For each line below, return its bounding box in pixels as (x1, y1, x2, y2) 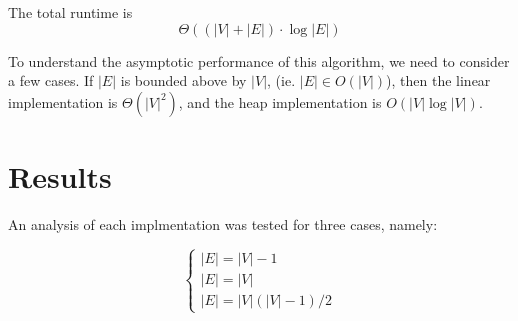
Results (8, 155, 112, 196)
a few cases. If (8, 70, 94, 91)
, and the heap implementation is (178, 91, 382, 112)
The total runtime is (8, 2, 133, 22)
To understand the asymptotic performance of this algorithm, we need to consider (8, 50, 510, 71)
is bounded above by (120, 70, 247, 91)
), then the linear (386, 70, 491, 91)
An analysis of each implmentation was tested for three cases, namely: (8, 213, 438, 234)
